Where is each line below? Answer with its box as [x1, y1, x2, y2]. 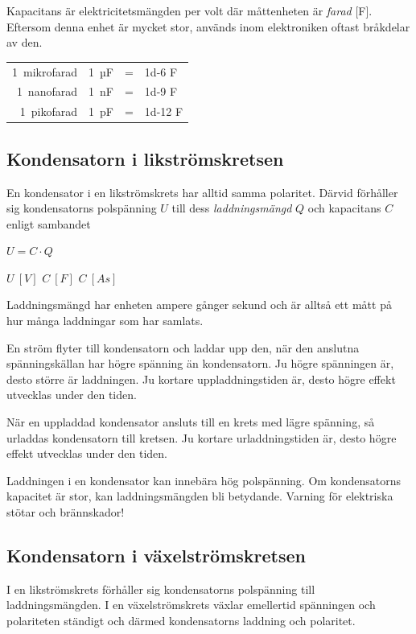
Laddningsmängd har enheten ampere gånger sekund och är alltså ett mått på [6, 296, 392, 313]
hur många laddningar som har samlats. [6, 312, 204, 329]
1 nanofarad [16, 83, 77, 100]
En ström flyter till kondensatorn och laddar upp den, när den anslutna [6, 339, 360, 356]
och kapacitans [307, 200, 381, 216]
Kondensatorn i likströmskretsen [6, 146, 284, 171]
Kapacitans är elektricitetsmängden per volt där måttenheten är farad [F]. [6, 2, 373, 19]
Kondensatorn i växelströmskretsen [6, 543, 306, 567]
